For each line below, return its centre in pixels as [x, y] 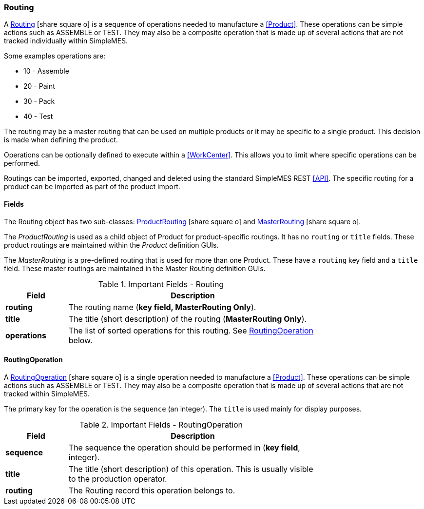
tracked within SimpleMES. [47, 393]
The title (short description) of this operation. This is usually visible [191, 469]
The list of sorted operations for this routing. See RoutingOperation [191, 330]
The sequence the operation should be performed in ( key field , [184, 447]
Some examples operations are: [55, 56]
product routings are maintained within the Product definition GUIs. [111, 245]
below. [80, 340]
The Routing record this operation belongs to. [152, 490]
